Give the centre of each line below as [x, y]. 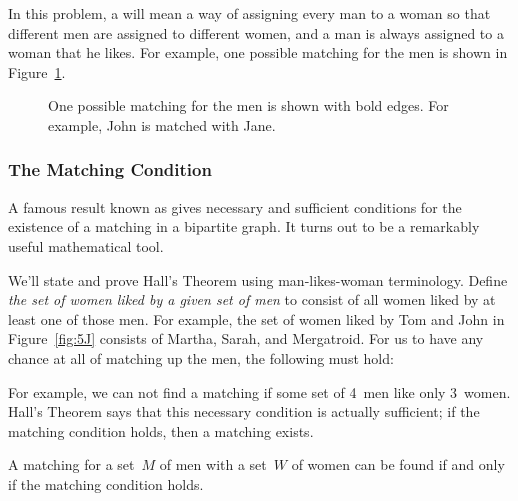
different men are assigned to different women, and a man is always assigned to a [256, 32]
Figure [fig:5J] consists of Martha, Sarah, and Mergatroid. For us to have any [246, 338]
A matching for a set [71, 464]
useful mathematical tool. [86, 245]
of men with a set [213, 464]
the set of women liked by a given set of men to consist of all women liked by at [252, 299]
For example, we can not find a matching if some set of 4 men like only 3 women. [259, 391]
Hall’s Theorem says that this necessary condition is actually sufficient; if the [244, 411]
